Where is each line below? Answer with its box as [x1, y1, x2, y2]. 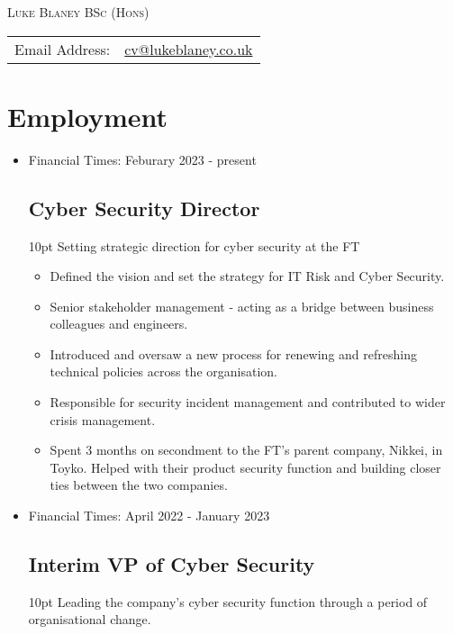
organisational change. [28, 610, 151, 629]
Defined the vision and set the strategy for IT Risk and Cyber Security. [50, 267, 445, 285]
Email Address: [14, 38, 111, 59]
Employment [7, 97, 168, 134]
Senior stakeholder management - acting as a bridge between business [50, 296, 434, 315]
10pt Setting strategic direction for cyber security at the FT [28, 236, 360, 255]
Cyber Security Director [28, 194, 260, 222]
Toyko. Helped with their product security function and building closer [50, 457, 441, 476]
